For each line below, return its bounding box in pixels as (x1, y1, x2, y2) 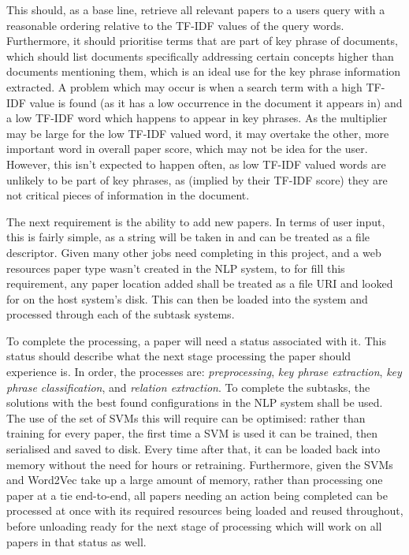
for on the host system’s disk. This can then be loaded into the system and (6, 290, 368, 307)
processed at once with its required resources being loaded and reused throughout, (6, 502, 403, 519)
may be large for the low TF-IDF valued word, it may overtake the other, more (6, 125, 389, 141)
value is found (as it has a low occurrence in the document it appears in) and (29, 94, 403, 110)
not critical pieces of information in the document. (6, 187, 250, 203)
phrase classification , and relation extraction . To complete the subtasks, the (6, 378, 370, 395)
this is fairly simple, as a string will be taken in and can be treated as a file (6, 229, 370, 245)
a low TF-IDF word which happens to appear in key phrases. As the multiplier (6, 110, 388, 126)
